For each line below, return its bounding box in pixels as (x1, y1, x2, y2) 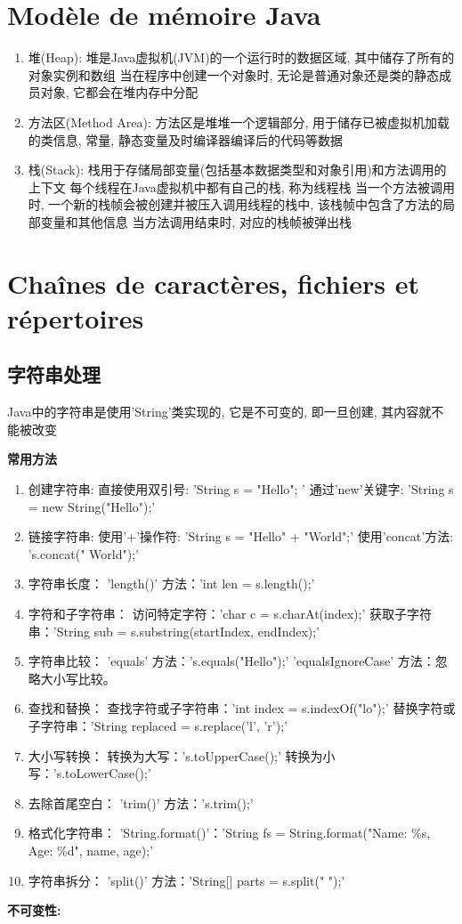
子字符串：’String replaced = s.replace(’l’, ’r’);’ (28, 716, 288, 734)
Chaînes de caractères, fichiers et (7, 264, 419, 301)
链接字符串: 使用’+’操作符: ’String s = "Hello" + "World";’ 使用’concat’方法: (28, 527, 454, 546)
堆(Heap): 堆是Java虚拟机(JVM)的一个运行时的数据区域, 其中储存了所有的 (28, 48, 455, 67)
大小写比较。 (40, 669, 116, 687)
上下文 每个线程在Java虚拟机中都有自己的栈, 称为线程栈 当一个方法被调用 (28, 177, 456, 196)
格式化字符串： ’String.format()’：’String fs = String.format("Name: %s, (28, 823, 431, 842)
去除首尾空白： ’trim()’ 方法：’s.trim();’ (28, 793, 254, 812)
